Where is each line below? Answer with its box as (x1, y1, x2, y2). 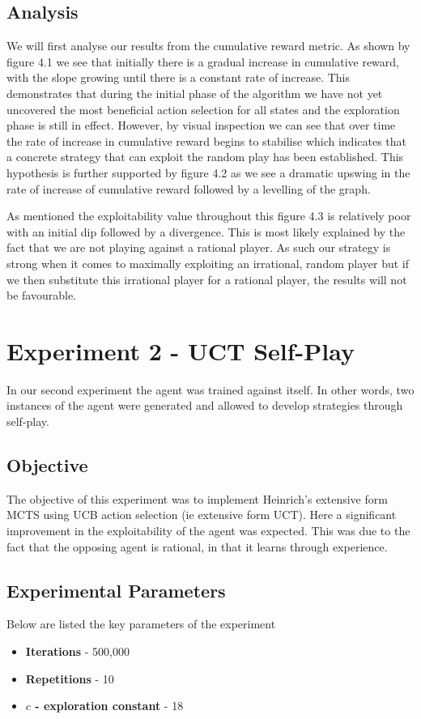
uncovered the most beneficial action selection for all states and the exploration (6, 100, 400, 117)
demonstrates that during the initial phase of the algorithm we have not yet (6, 84, 383, 101)
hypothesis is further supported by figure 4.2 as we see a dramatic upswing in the (6, 164, 410, 181)
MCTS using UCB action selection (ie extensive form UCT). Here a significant (6, 506, 397, 523)
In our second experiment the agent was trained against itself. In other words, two (6, 381, 415, 398)
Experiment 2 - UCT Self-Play (6, 334, 355, 367)
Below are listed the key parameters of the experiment (6, 615, 276, 632)
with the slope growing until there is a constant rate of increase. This (6, 69, 351, 86)
